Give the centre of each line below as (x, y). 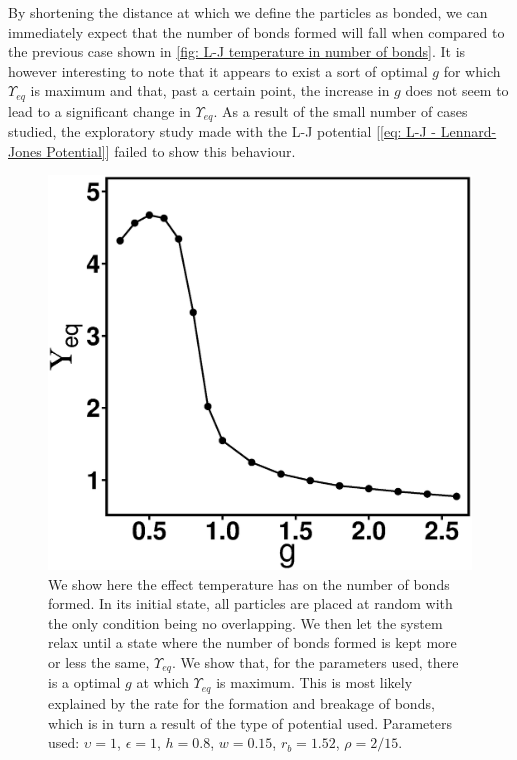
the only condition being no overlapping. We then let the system (245, 622)
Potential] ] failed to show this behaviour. (171, 150)
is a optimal (84, 682)
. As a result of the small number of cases (340, 110)
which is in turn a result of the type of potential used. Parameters (250, 722)
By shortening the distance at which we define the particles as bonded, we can (248, 12)
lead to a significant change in (99, 110)
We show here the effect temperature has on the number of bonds (249, 583)
